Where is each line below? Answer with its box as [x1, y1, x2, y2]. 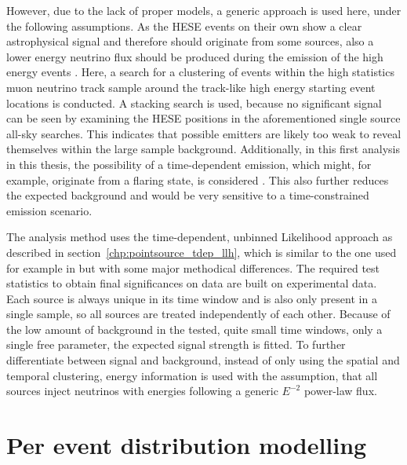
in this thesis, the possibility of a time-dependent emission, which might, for [6, 156, 372, 172]
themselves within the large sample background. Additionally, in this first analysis [6, 141, 400, 157]
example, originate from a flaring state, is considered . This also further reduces [6, 171, 389, 188]
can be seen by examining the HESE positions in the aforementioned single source [6, 110, 401, 126]
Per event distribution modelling [6, 429, 367, 461]
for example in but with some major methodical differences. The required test [6, 259, 380, 276]
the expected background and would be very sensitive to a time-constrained [6, 187, 369, 203]
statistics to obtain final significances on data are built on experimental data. [6, 275, 377, 291]
